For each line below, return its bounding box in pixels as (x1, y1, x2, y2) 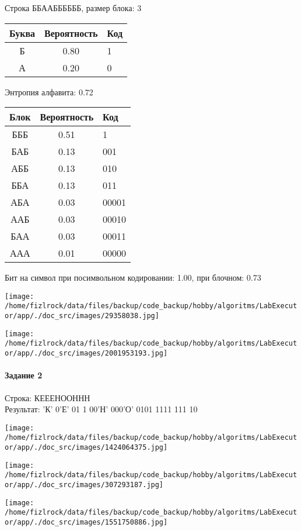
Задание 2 (5, 369, 43, 381)
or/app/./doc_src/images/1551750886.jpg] (5, 518, 168, 526)
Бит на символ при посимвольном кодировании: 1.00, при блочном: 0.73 (5, 271, 261, 284)
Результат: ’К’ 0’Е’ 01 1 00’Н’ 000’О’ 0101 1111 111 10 (5, 403, 198, 415)
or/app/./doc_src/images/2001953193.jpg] (5, 349, 168, 358)
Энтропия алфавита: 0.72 (5, 85, 93, 98)
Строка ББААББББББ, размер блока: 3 (5, 2, 142, 13)
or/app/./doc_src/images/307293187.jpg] (5, 480, 164, 489)
